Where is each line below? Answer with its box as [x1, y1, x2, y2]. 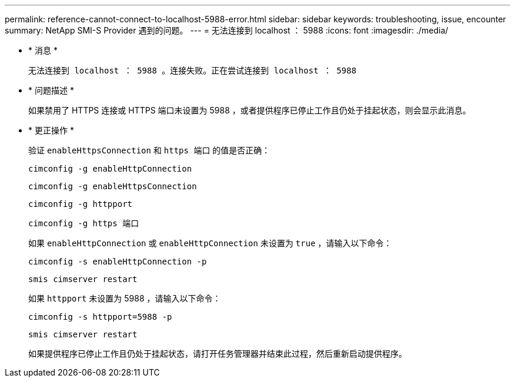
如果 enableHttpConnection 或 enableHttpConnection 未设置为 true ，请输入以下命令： [28, 238, 392, 248]
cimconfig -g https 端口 [28, 219, 139, 228]
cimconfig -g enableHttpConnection [28, 164, 192, 173]
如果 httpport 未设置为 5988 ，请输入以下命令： [28, 293, 221, 303]
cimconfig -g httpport [28, 199, 133, 209]
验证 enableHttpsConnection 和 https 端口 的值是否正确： [28, 145, 270, 155]
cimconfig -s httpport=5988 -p [28, 312, 172, 321]
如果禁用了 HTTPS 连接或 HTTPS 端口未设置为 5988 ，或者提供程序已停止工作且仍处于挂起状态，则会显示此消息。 [28, 105, 471, 115]
